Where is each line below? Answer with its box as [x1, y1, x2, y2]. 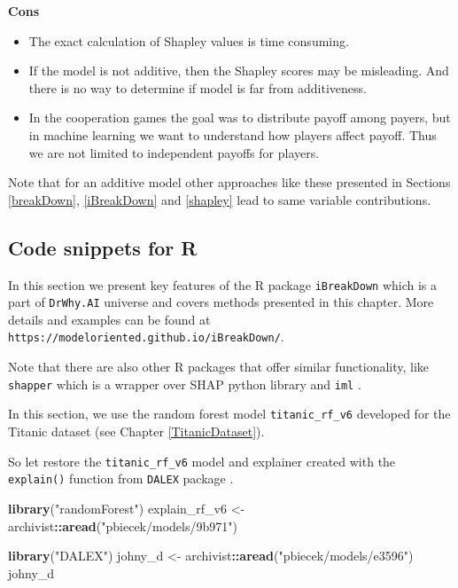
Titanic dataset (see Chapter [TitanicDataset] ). [8, 422, 265, 441]
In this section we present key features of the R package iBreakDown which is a [8, 275, 438, 294]
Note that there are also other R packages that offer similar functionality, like [8, 357, 430, 376]
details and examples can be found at [8, 310, 211, 328]
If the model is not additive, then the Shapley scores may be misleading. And [28, 61, 449, 80]
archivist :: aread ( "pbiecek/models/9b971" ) [8, 516, 237, 535]
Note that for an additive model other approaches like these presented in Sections [8, 173, 451, 192]
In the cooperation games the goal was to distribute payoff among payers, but [28, 108, 451, 127]
